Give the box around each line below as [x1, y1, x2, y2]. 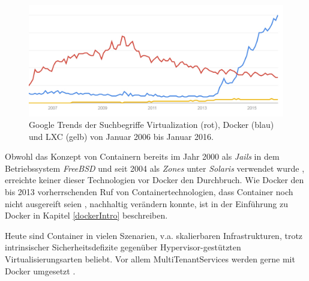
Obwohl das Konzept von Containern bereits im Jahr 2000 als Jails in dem [5, 150, 280, 163]
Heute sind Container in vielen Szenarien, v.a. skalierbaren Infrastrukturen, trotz [5, 229, 303, 241]
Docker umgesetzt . [5, 264, 76, 277]
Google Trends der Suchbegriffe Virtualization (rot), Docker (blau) [29, 118, 274, 131]
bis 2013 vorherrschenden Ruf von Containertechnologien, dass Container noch [5, 186, 293, 198]
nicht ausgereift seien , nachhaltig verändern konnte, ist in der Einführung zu [5, 197, 289, 210]
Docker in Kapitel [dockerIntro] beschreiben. [5, 209, 168, 222]
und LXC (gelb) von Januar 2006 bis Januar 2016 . [29, 130, 214, 142]
